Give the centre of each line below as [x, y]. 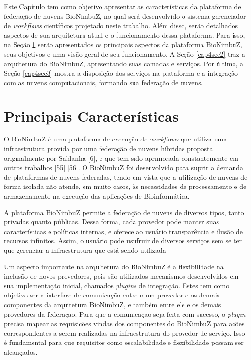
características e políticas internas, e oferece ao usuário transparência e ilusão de [123, 231]
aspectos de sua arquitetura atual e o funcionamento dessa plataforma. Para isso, [125, 35]
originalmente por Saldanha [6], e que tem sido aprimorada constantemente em [121, 158]
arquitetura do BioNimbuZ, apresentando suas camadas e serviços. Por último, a [124, 63]
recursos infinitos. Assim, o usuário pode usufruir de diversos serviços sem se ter [123, 241]
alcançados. [21, 352]
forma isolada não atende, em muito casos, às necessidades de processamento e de [125, 186]
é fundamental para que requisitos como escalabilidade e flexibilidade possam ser [124, 342]
